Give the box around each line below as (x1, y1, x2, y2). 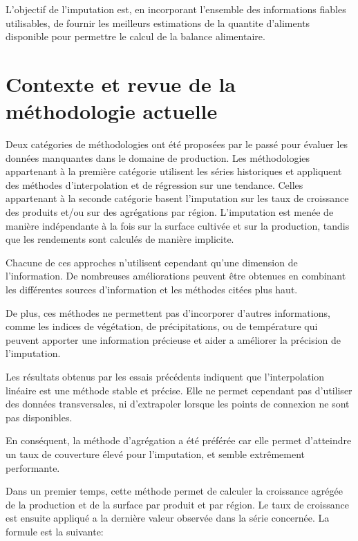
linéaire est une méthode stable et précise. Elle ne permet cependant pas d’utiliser (6, 383, 352, 397)
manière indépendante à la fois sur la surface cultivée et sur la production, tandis (6, 218, 350, 232)
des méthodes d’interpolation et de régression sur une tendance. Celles (6, 177, 303, 192)
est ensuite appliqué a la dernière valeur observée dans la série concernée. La (6, 511, 330, 525)
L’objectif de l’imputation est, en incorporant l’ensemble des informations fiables (6, 2, 346, 16)
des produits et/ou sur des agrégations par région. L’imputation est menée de (6, 205, 334, 219)
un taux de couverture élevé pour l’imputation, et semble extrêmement (6, 446, 305, 461)
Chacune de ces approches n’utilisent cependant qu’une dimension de (6, 255, 298, 269)
